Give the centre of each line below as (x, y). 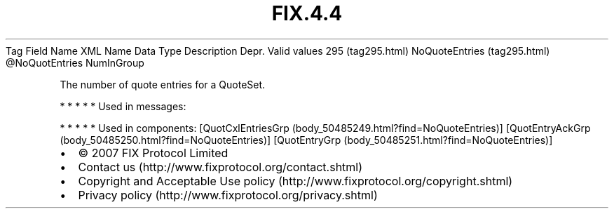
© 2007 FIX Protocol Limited (153, 153)
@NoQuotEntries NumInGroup (75, 62)
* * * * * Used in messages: (123, 106)
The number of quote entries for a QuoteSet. (163, 84)
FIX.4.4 (307, 13)
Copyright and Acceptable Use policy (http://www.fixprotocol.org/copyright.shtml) (295, 181)
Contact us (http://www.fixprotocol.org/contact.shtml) (220, 167)
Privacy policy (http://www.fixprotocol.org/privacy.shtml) (228, 195)
